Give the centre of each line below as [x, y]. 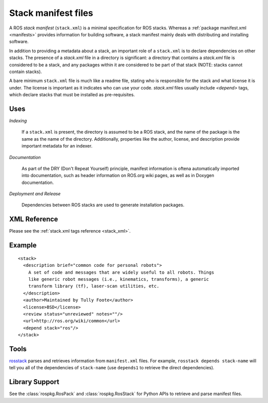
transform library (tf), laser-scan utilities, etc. [94, 286]
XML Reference [33, 219]
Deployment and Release [35, 194]
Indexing [18, 121]
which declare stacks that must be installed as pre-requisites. [72, 95]
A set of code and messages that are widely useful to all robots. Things [121, 272]
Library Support [34, 382]
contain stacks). [26, 72]
